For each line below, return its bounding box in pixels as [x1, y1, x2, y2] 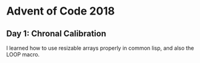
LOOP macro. [6, 51, 40, 58]
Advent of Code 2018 [6, 4, 115, 18]
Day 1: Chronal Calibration [6, 28, 107, 39]
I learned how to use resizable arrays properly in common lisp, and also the [6, 44, 195, 51]
